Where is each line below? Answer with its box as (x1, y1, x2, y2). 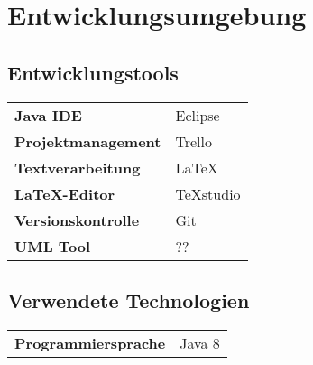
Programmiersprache (14, 332, 166, 353)
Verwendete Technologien (7, 285, 250, 314)
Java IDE (14, 104, 82, 126)
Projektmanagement (14, 130, 161, 152)
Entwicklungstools (7, 58, 179, 86)
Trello (175, 130, 212, 152)
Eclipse (175, 104, 220, 126)
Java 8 (180, 332, 220, 353)
